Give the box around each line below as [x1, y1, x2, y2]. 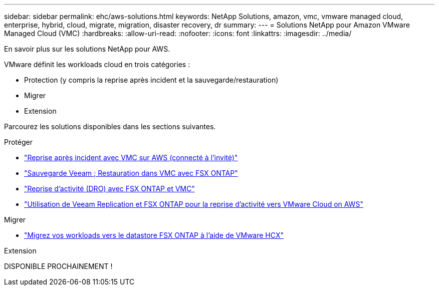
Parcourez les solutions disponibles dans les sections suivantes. [4, 122, 216, 131]
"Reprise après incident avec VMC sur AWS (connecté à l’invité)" [24, 153, 238, 162]
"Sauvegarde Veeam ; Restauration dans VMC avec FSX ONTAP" [24, 169, 238, 177]
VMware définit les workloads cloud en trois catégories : [4, 60, 190, 69]
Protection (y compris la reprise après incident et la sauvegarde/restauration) [24, 76, 279, 84]
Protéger [4, 138, 33, 146]
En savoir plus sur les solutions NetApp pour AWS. [4, 45, 170, 53]
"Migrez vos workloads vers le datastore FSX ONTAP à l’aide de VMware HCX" [24, 231, 284, 239]
